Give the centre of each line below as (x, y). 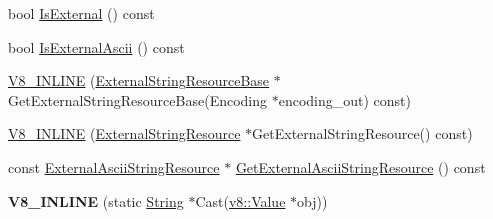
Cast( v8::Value (240, 200)
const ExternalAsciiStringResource (114, 166)
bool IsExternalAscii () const (96, 46)
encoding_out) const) (345, 99)
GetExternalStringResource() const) (362, 133)
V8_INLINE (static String (96, 200)
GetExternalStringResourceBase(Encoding (138, 99)
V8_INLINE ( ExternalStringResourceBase (139, 80)
